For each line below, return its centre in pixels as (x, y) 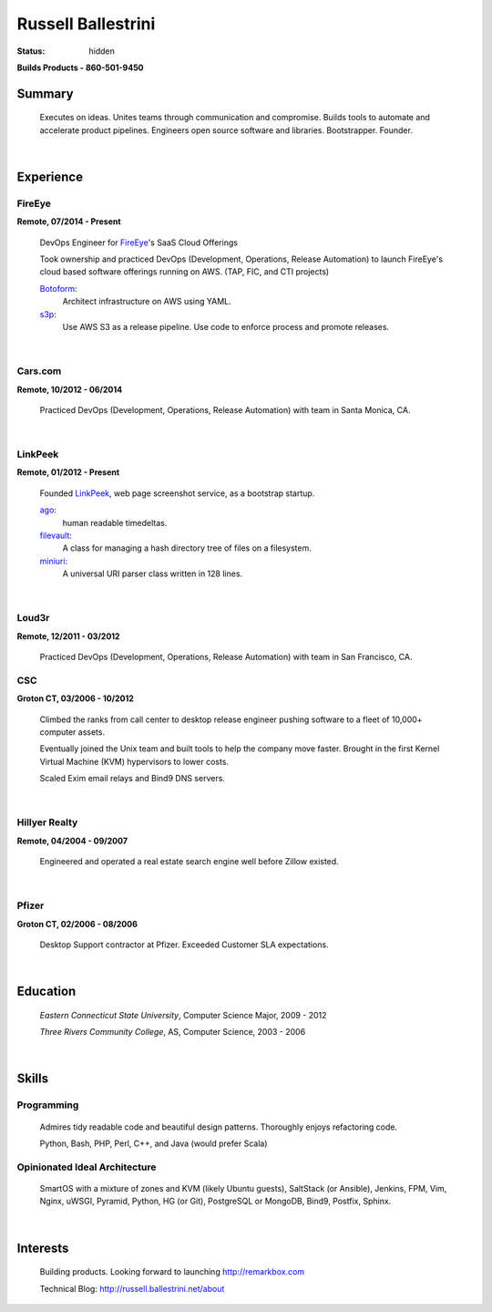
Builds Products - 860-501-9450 (81, 67)
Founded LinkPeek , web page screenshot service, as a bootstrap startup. (177, 493)
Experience (50, 176)
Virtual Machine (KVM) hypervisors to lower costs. (134, 761)
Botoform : (58, 288)
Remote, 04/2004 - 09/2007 (72, 841)
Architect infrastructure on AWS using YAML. (147, 302)
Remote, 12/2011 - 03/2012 (68, 636)
